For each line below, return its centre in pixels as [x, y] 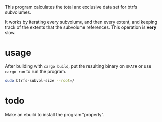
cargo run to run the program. [36, 71]
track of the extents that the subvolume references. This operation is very [81, 27]
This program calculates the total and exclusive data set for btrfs [71, 7]
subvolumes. [18, 12]
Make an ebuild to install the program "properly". [55, 114]
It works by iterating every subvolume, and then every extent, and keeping [81, 22]
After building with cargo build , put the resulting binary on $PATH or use [78, 66]
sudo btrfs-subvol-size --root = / [40, 81]
